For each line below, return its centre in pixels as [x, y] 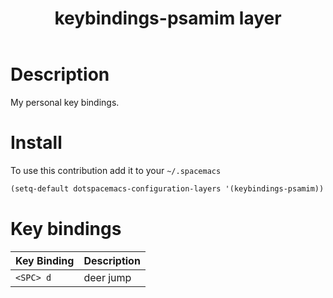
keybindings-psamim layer [168, 18]
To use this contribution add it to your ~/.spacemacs [116, 170]
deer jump [107, 277]
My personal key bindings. [65, 102]
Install [36, 143]
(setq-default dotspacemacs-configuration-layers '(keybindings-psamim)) [167, 188]
